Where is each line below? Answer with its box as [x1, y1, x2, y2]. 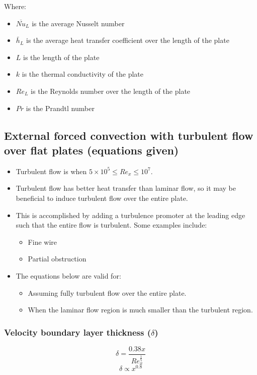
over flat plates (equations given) [4, 142, 179, 157]
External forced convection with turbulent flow [4, 127, 253, 143]
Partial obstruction [28, 253, 87, 264]
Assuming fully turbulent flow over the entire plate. [28, 287, 187, 298]
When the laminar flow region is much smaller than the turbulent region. [28, 304, 253, 315]
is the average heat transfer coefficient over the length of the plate [26, 35, 229, 45]
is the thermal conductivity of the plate [22, 69, 143, 79]
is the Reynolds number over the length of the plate [31, 85, 191, 96]
